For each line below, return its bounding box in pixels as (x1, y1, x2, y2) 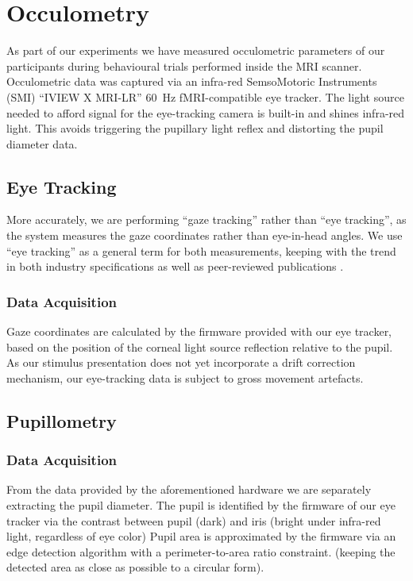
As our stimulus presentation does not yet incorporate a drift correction (6, 354, 356, 371)
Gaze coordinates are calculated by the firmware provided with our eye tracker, (6, 323, 392, 340)
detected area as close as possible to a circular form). (6, 559, 264, 575)
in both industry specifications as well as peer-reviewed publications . (6, 258, 344, 275)
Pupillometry (6, 408, 117, 433)
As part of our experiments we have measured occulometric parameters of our (6, 42, 385, 59)
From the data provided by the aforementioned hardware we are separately (6, 481, 372, 498)
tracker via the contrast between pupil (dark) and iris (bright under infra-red (6, 512, 381, 529)
